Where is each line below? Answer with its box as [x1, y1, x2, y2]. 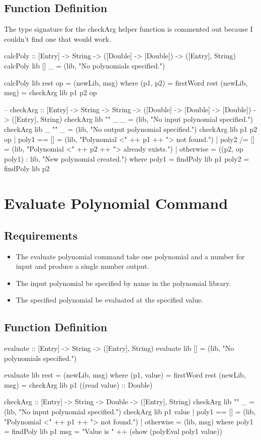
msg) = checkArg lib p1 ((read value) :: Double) [4, 379, 153, 390]
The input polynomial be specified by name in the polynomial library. [16, 277, 231, 288]
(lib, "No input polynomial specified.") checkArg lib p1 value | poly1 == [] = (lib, [4, 406, 256, 417]
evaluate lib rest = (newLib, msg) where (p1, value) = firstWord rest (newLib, [4, 370, 246, 380]
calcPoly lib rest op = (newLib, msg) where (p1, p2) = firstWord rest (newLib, [4, 77, 248, 88]
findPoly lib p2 [4, 163, 50, 174]
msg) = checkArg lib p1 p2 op [4, 87, 97, 98]
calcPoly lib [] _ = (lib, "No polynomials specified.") [4, 60, 165, 70]
